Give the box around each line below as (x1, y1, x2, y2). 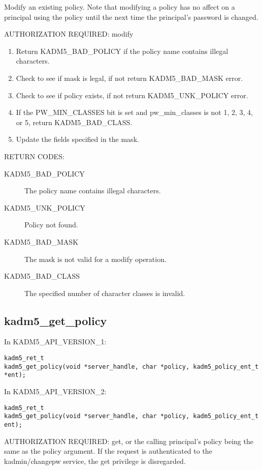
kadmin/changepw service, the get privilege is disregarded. (4, 455, 186, 466)
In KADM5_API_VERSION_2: (4, 386, 107, 397)
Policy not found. (24, 219, 78, 230)
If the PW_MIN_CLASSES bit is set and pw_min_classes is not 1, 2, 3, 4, (16, 107, 253, 118)
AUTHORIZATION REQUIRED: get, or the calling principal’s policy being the (4, 435, 253, 446)
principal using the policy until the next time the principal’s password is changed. (4, 11, 258, 22)
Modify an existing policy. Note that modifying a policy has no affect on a (4, 2, 235, 12)
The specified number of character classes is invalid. (24, 287, 185, 298)
